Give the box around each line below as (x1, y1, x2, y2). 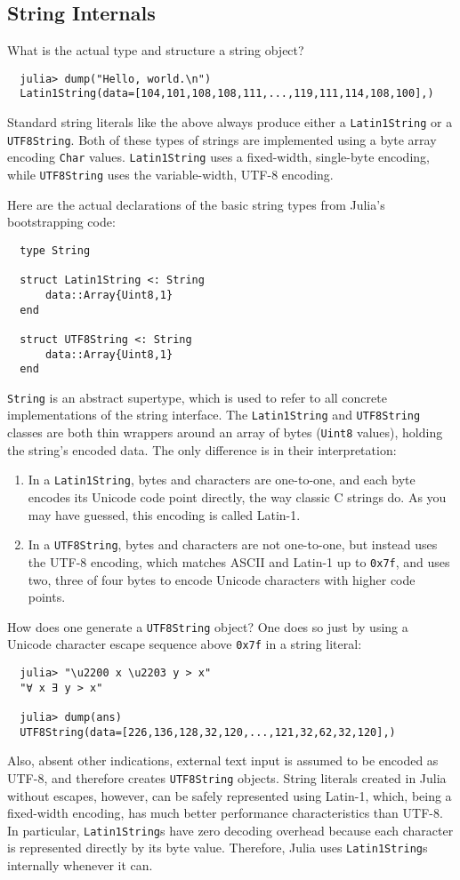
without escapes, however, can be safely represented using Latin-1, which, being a (7, 786, 452, 804)
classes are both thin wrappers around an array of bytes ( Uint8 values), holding (7, 423, 443, 442)
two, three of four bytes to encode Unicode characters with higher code (28, 570, 416, 588)
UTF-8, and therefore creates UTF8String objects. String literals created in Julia (7, 768, 447, 787)
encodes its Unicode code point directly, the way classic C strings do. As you (28, 488, 447, 507)
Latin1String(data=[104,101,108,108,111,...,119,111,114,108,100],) (20, 87, 434, 100)
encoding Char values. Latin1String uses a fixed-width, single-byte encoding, (7, 148, 430, 166)
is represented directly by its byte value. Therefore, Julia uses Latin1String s (7, 838, 428, 857)
